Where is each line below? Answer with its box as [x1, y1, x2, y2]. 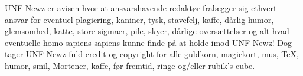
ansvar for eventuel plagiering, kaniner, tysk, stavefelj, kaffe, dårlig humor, [5, 13, 274, 25]
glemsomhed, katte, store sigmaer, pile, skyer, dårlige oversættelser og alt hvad [5, 25, 289, 37]
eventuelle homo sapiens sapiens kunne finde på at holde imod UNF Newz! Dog [5, 36, 292, 48]
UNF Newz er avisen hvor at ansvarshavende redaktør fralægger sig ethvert [5, 2, 277, 14]
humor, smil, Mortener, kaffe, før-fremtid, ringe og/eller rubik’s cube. [5, 59, 255, 71]
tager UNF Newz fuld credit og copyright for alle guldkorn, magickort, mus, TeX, [5, 48, 299, 60]
